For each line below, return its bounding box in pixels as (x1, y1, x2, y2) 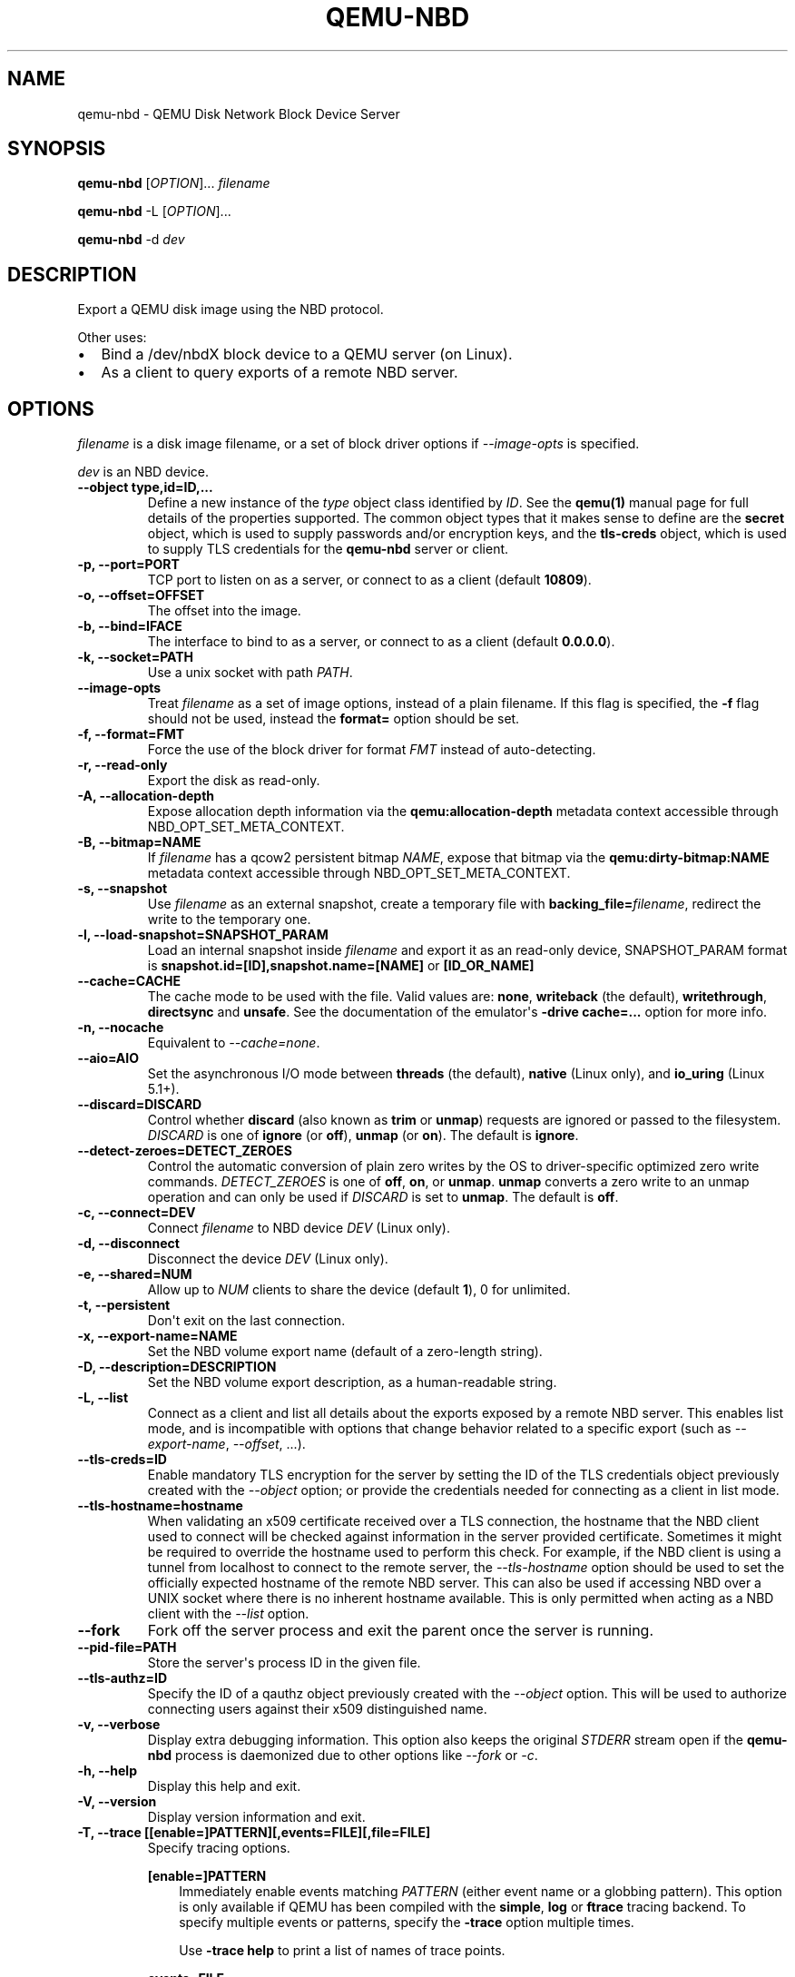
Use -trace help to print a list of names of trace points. (179, 1943, 505, 1959)
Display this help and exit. (147, 1778, 301, 1795)
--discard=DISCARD (77, 1097, 202, 1113)
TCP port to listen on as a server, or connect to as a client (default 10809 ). (147, 572, 592, 588)
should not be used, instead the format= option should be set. (147, 711, 520, 727)
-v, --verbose (77, 1716, 161, 1733)
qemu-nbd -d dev (77, 231, 185, 248)
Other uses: (77, 329, 147, 346)
